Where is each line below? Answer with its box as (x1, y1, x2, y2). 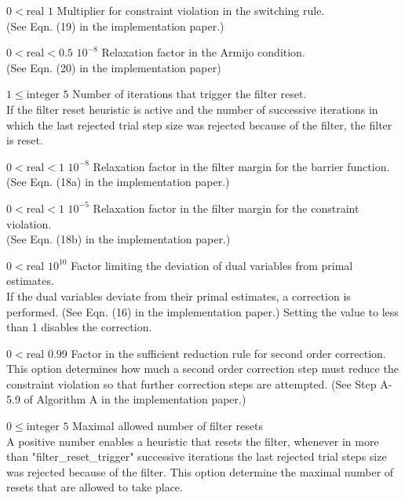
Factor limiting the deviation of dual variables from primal (71, 257, 353, 273)
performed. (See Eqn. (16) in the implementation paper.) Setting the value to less (6, 303, 399, 319)
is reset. (6, 132, 43, 148)
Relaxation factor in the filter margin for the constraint (93, 199, 359, 216)
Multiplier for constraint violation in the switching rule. (57, 2, 325, 18)
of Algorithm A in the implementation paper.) (24, 391, 246, 407)
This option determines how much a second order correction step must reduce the (6, 360, 399, 377)
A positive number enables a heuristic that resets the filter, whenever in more (6, 432, 379, 449)
